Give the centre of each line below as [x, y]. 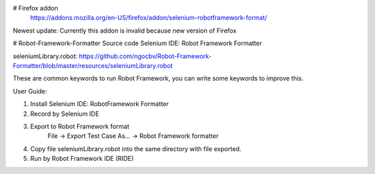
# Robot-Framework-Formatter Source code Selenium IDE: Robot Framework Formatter [137, 43]
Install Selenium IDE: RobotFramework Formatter [100, 104]
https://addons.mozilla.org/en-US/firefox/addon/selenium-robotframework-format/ [149, 18]
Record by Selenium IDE [65, 114]
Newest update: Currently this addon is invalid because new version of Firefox [125, 31]
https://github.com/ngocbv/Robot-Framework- [145, 56]
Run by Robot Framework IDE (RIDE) [82, 159]
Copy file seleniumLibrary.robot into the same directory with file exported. [136, 148]
